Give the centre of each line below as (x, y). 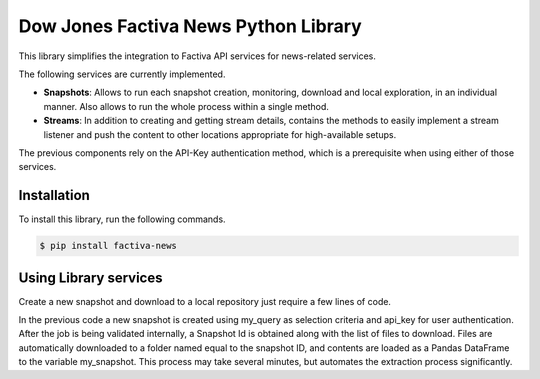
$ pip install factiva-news (108, 246)
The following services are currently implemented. (122, 74)
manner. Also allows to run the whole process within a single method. (186, 106)
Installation (54, 195)
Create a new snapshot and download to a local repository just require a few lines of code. (205, 301)
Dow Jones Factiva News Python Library (190, 26)
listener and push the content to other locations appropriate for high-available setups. (220, 134)
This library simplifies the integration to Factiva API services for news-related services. (197, 56)
